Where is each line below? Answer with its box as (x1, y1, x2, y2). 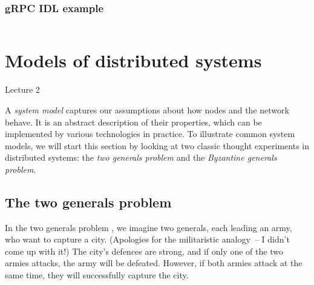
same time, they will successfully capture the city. (5, 269, 189, 281)
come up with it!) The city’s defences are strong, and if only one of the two (5, 244, 283, 257)
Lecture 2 (5, 83, 40, 96)
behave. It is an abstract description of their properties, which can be (5, 115, 262, 128)
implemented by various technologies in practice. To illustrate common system (5, 127, 295, 140)
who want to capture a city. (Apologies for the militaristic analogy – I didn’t (5, 233, 290, 246)
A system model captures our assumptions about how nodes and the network (5, 103, 289, 116)
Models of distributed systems (5, 48, 262, 73)
